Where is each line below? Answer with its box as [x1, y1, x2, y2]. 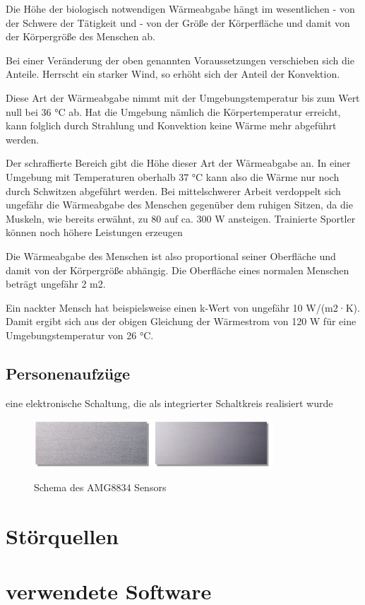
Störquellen [6, 521, 119, 550]
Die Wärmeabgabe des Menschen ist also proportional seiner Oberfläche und [6, 248, 336, 263]
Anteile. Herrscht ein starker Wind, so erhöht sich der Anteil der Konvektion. [6, 66, 340, 81]
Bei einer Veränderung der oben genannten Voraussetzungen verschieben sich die [6, 52, 354, 67]
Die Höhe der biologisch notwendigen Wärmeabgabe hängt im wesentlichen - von [6, 1, 355, 16]
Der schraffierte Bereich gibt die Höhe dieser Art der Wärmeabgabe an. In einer [6, 155, 351, 170]
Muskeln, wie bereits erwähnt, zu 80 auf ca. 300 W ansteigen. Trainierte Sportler [6, 211, 356, 225]
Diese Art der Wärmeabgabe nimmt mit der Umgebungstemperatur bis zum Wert [6, 90, 360, 105]
